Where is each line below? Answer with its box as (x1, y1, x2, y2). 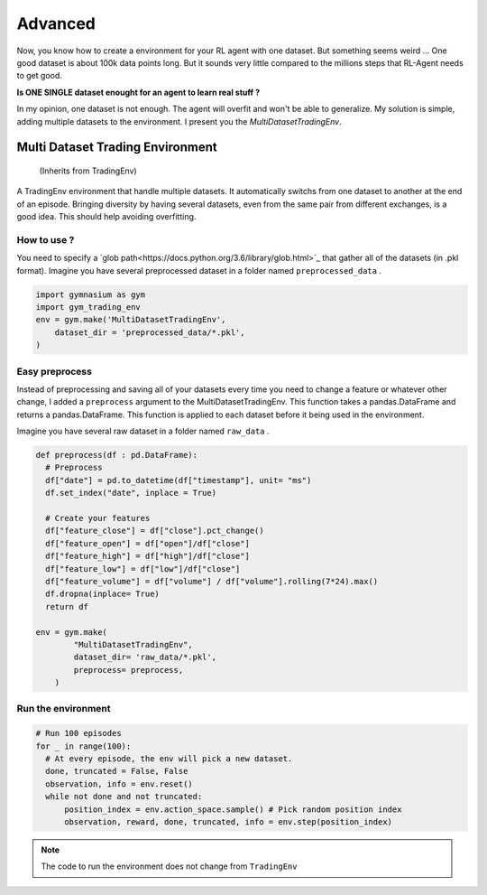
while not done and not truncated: (45, 791, 203, 802)
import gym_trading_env (35, 302, 142, 312)
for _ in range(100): (35, 741, 132, 751)
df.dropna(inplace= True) (45, 589, 160, 600)
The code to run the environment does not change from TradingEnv (41, 861, 298, 872)
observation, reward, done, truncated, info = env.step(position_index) (64, 816, 392, 826)
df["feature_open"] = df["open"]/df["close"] (45, 538, 250, 548)
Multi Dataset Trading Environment (16, 140, 217, 155)
